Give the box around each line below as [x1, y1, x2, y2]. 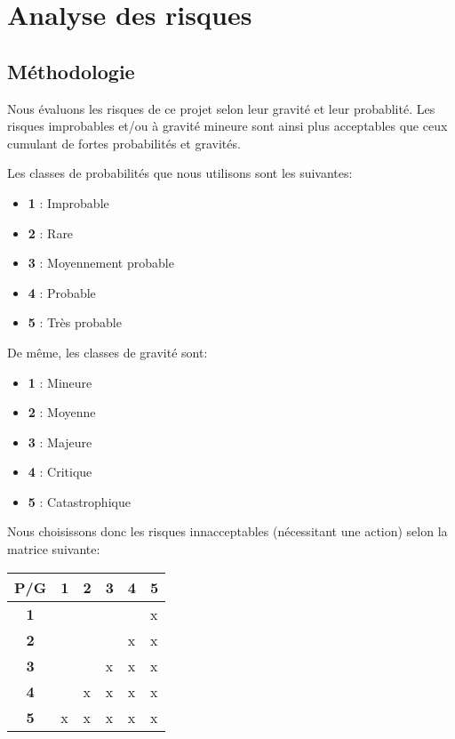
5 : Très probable [28, 313, 122, 332]
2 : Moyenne [28, 403, 96, 422]
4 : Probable [28, 283, 96, 301]
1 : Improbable [28, 193, 109, 212]
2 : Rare [28, 223, 74, 242]
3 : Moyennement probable [28, 253, 174, 272]
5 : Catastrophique [28, 492, 131, 510]
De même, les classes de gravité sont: [7, 342, 208, 361]
